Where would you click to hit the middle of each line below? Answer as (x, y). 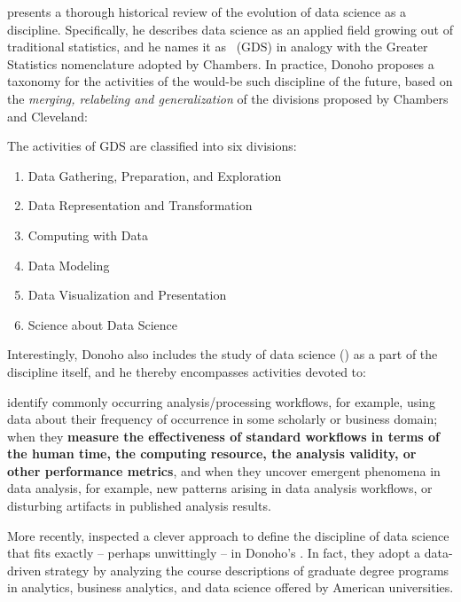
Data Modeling (69, 265)
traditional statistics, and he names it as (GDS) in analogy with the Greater (218, 47)
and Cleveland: (48, 116)
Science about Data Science (102, 324)
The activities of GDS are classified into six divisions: (152, 146)
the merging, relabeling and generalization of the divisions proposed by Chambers (228, 98)
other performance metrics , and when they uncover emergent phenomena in (224, 470)
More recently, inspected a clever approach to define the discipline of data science (228, 535)
